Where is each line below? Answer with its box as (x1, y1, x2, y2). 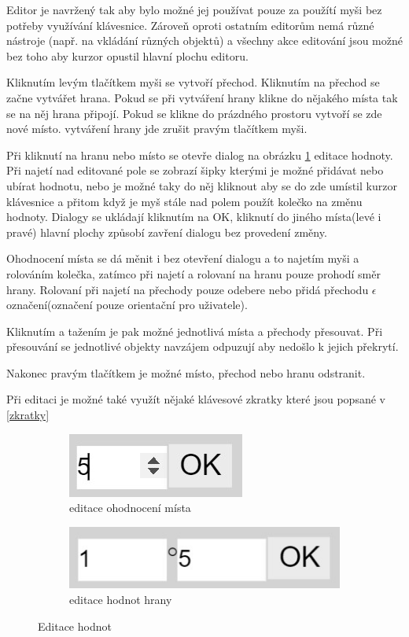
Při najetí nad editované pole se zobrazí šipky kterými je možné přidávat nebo (6, 162, 384, 179)
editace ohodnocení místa (69, 499, 191, 516)
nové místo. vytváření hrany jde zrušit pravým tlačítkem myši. (6, 120, 308, 137)
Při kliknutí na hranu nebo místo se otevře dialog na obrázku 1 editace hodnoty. (6, 146, 393, 163)
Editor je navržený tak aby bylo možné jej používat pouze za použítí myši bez (6, 2, 382, 17)
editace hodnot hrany (69, 591, 172, 608)
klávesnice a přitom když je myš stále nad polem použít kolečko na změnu (6, 193, 363, 209)
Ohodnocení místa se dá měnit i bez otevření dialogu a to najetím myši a (6, 250, 359, 267)
